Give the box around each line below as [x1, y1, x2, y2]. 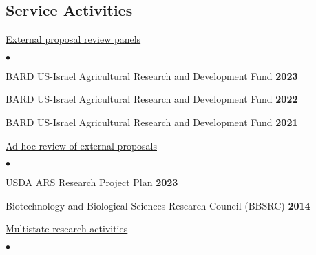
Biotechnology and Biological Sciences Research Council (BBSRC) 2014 [6, 198, 310, 212]
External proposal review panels [6, 32, 141, 46]
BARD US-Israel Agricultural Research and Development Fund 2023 [6, 68, 298, 83]
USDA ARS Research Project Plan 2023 [6, 175, 178, 190]
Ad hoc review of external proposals [6, 138, 157, 152]
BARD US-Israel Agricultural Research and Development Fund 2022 [6, 92, 298, 106]
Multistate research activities [6, 221, 128, 236]
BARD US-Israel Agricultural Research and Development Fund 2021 [6, 114, 298, 129]
